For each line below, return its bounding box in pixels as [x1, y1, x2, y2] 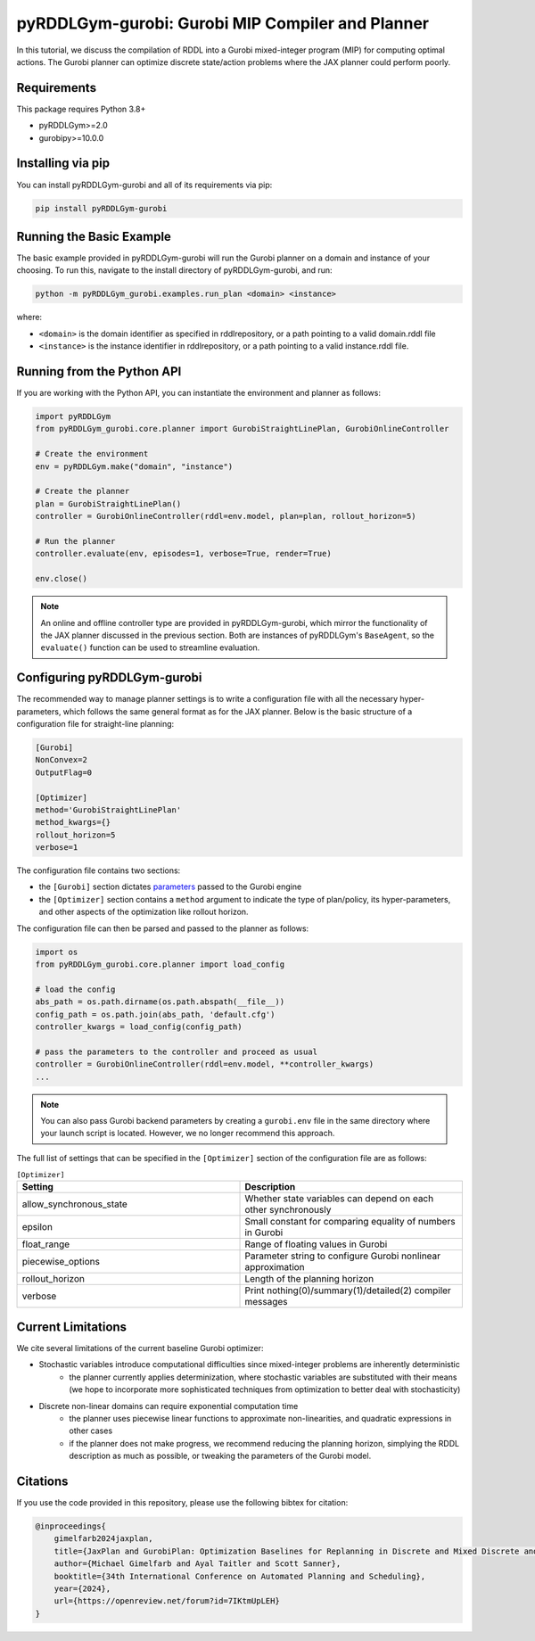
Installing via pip [16, 156, 111, 171]
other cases [69, 1425, 113, 1436]
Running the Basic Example [16, 228, 171, 244]
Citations [16, 1473, 69, 1488]
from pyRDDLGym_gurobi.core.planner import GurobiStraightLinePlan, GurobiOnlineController [35, 424, 449, 434]
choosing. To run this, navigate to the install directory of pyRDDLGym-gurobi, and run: [16, 265, 333, 276]
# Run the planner [35, 536, 116, 546]
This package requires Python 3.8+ [16, 103, 146, 114]
